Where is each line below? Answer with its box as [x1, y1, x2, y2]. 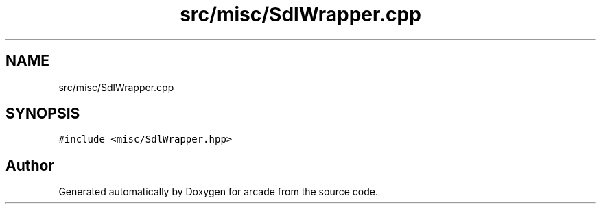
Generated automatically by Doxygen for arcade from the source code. [58, 186, 378, 198]
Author [5, 156, 54, 174]
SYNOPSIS [5, 105, 80, 123]
